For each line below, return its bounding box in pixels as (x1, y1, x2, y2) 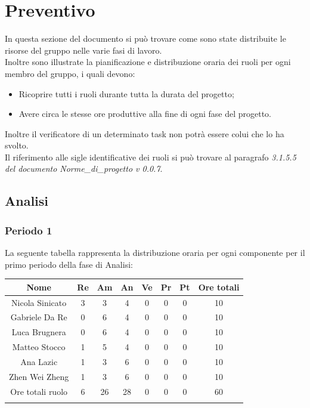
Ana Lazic (20, 355, 58, 367)
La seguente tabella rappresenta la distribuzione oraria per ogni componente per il (5, 246, 305, 259)
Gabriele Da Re (10, 311, 67, 323)
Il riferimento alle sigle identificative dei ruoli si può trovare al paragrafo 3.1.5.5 (5, 150, 296, 163)
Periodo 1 (5, 222, 52, 237)
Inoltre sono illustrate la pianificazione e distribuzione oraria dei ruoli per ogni (5, 55, 291, 68)
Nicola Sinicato (11, 296, 67, 308)
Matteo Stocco (12, 341, 66, 353)
